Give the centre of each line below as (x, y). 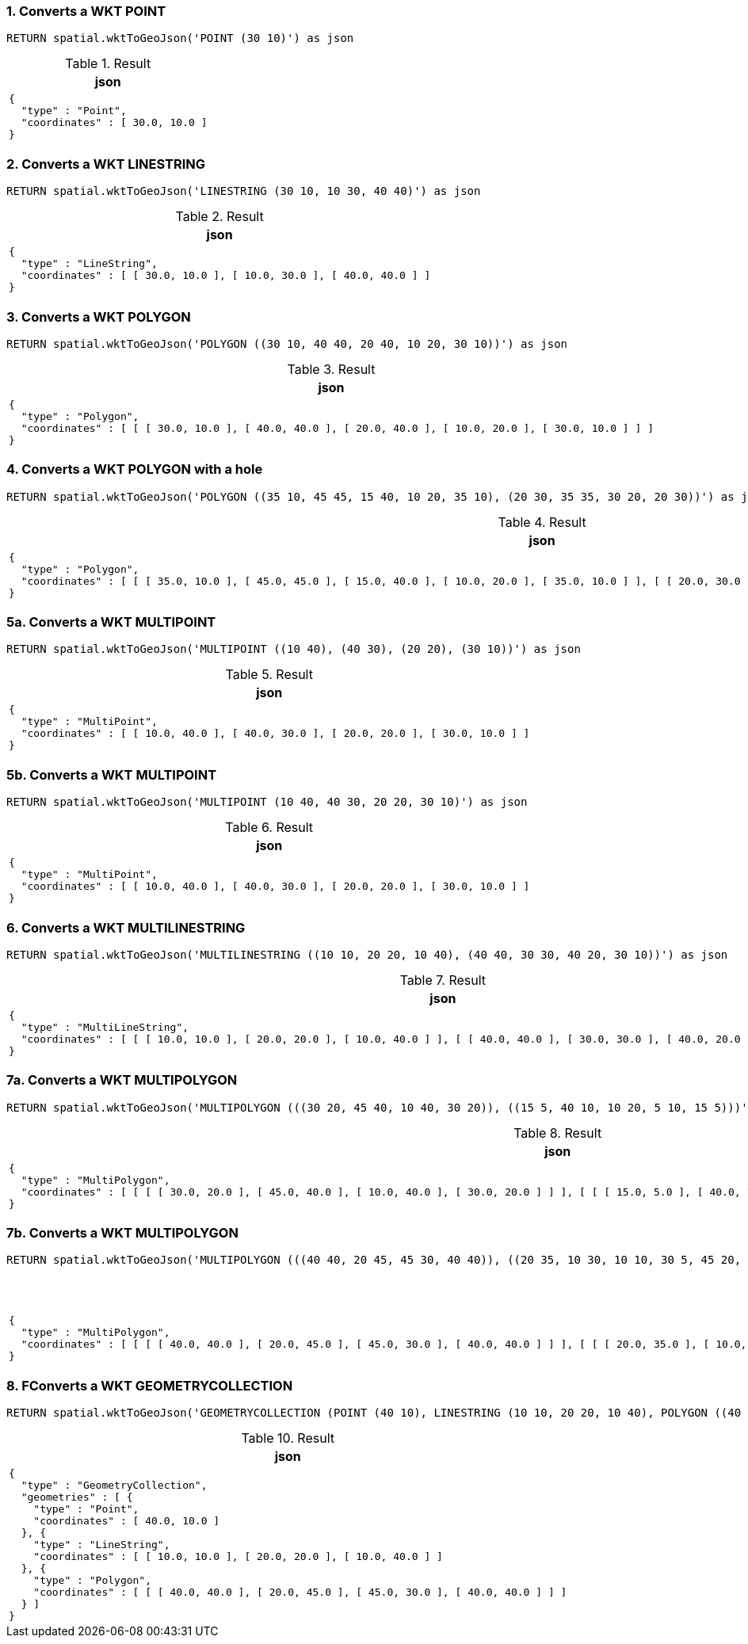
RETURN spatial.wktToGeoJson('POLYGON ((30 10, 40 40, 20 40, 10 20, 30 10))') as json (287, 343)
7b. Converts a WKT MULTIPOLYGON (122, 1233)
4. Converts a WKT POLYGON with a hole (135, 469)
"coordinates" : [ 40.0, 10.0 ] (127, 1521)
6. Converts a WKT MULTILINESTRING (126, 927)
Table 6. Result (269, 828)
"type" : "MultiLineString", (105, 1027)
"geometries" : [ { (77, 1497)
